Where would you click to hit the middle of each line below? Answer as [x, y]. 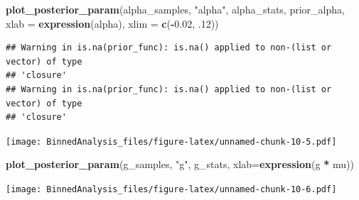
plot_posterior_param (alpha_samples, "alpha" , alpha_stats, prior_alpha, [175, 9]
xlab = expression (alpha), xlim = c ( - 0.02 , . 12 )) [112, 23]
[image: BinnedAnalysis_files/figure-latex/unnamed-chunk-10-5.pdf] [171, 141]
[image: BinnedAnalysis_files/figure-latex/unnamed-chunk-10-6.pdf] [171, 189]
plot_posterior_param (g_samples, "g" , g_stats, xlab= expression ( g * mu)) [180, 164]
